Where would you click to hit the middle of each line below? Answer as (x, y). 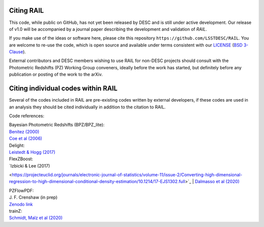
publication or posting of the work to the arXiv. (56, 74)
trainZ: (16, 211)
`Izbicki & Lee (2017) (30, 165)
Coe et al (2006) (26, 139)
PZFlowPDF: (22, 190)
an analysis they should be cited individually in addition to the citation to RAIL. (87, 107)
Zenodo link (21, 204)
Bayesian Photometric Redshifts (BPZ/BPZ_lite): (57, 125)
